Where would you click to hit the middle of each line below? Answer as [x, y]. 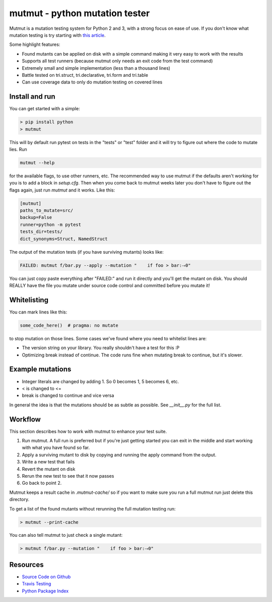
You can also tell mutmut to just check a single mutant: [66, 535]
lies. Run [18, 149]
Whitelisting [29, 300]
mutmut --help [37, 163]
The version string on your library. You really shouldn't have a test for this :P [101, 348]
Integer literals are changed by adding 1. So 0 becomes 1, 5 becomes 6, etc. [100, 381]
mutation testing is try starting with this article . [57, 35]
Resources [26, 564]
